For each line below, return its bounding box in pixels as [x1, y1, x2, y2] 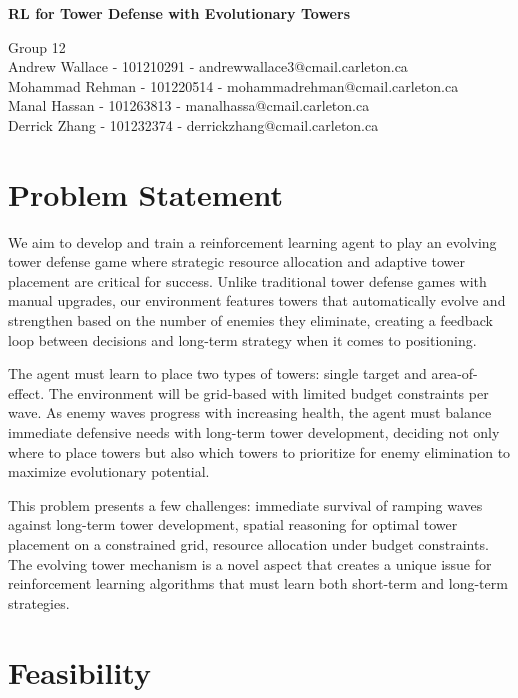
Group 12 [8, 36, 66, 57]
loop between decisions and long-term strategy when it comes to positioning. [8, 329, 477, 350]
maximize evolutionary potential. [8, 461, 210, 482]
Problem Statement [8, 173, 283, 214]
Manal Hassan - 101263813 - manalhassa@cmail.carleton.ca [8, 95, 370, 116]
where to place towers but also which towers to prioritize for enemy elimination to [8, 441, 511, 462]
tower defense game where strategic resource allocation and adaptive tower [8, 251, 465, 272]
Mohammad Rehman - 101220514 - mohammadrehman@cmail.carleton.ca [8, 75, 459, 96]
